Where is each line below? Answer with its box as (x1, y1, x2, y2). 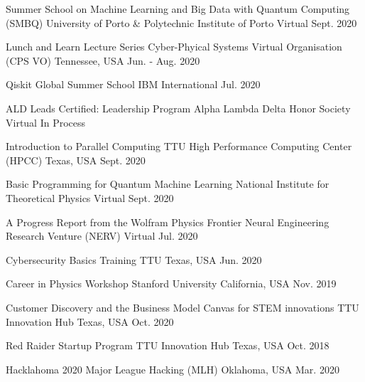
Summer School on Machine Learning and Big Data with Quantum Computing (6, 1, 350, 16)
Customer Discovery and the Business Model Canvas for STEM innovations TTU (6, 299, 359, 314)
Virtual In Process (6, 115, 86, 129)
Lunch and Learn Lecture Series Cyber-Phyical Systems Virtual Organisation (6, 39, 342, 54)
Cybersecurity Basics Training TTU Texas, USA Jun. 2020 (6, 252, 262, 267)
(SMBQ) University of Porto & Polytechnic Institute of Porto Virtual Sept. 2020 (6, 15, 357, 30)
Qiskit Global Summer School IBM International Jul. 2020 (6, 77, 261, 92)
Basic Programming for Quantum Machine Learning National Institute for (6, 176, 329, 191)
